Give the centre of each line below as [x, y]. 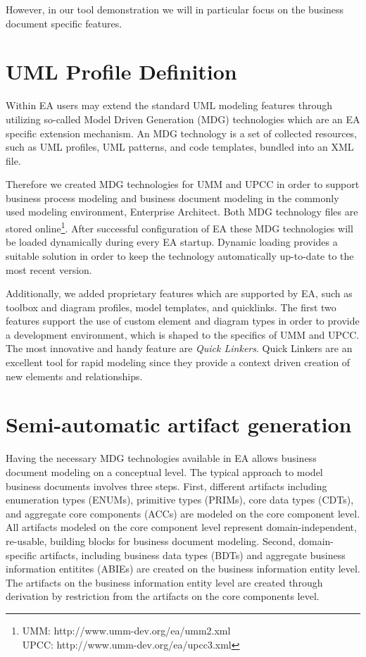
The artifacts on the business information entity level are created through [164, 582]
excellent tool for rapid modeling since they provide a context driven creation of [178, 362]
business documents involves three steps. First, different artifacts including [166, 486]
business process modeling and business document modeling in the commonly [172, 198]
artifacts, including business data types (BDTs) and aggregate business [193, 555]
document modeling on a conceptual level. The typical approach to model [164, 471]
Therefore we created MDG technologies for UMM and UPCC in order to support [183, 184]
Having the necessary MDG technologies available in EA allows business [161, 458]
